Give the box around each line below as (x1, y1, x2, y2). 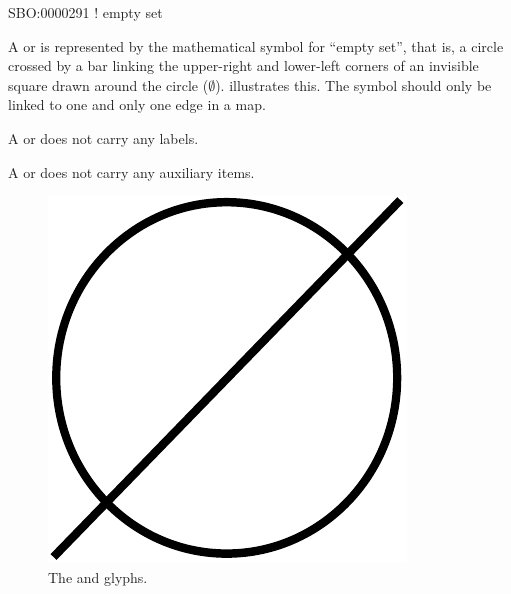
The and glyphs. (48, 566, 148, 587)
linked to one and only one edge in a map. (8, 94, 266, 115)
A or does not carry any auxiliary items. (8, 161, 255, 182)
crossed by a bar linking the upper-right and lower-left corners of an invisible (8, 55, 479, 76)
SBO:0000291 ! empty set (8, 2, 163, 22)
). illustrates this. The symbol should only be (215, 74, 492, 95)
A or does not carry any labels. (8, 127, 199, 148)
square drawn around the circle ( (8, 74, 209, 95)
